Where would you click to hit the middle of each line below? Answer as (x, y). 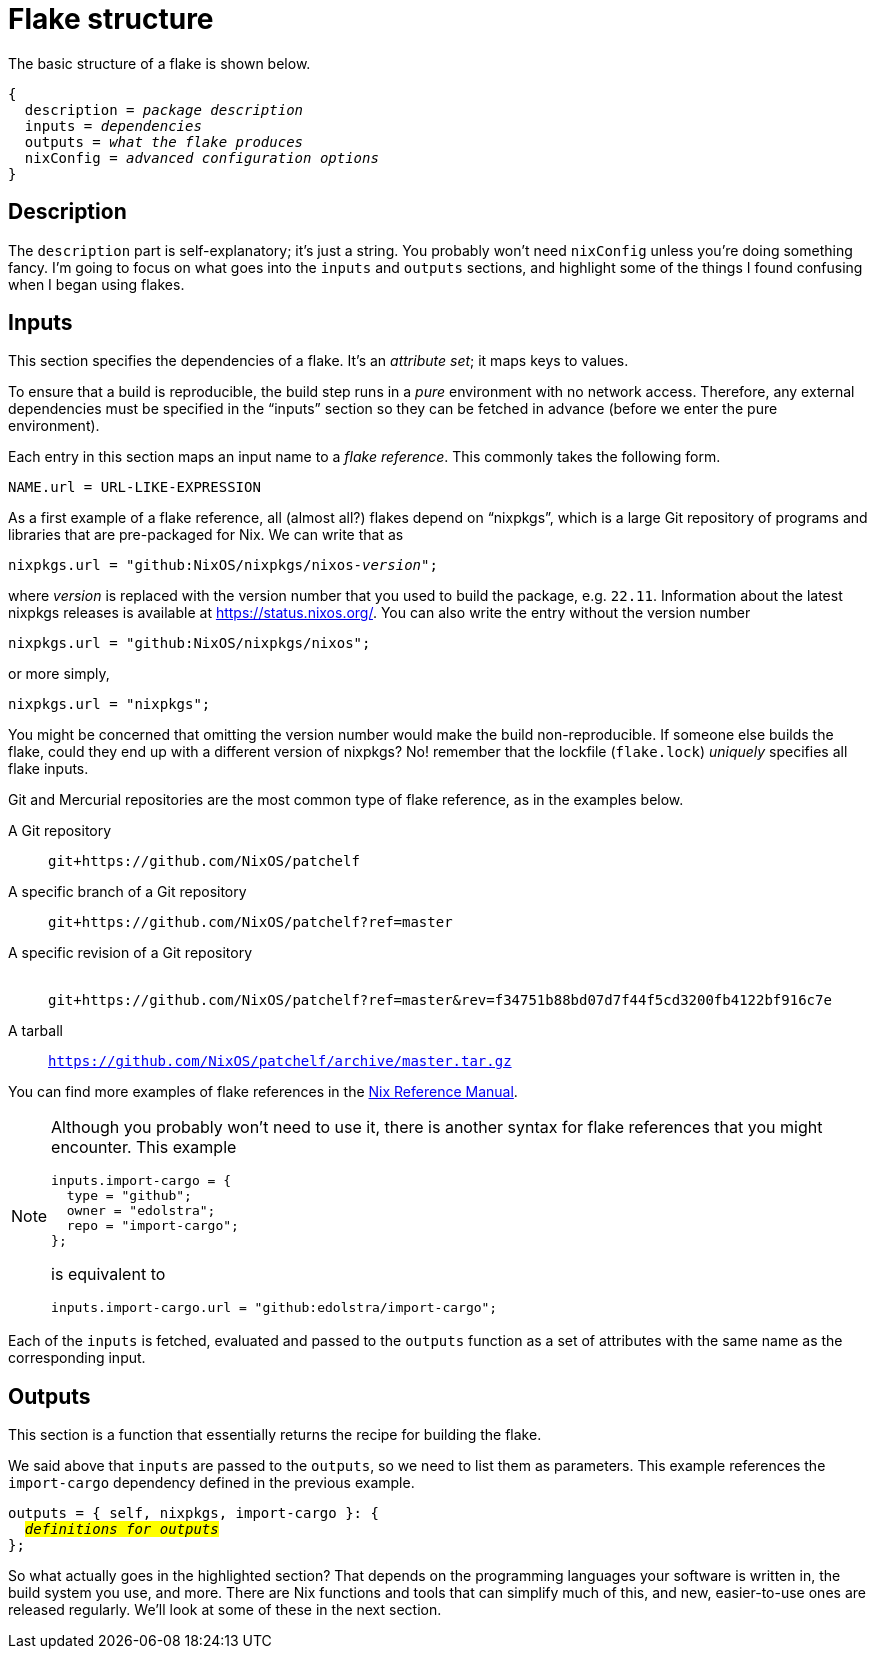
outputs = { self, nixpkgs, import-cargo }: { (193, 1513)
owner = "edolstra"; (141, 1211)
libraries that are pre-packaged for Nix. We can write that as (206, 535)
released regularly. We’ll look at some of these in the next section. (225, 1610)
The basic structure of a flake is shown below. (159, 63)
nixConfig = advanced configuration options (201, 157)
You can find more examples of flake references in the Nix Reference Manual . (263, 1092)
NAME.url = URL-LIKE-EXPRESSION (134, 487)
